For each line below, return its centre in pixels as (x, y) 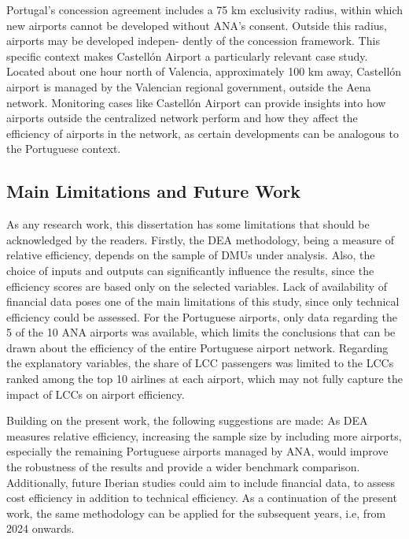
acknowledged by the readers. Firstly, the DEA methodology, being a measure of (200, 239)
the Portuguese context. (64, 149)
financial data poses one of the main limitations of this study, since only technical (203, 301)
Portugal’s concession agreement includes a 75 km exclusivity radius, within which (204, 9)
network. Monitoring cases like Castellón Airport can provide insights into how (196, 102)
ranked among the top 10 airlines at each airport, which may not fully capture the (204, 379)
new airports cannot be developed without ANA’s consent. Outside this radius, (197, 25)
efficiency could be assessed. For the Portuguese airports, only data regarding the (202, 316)
